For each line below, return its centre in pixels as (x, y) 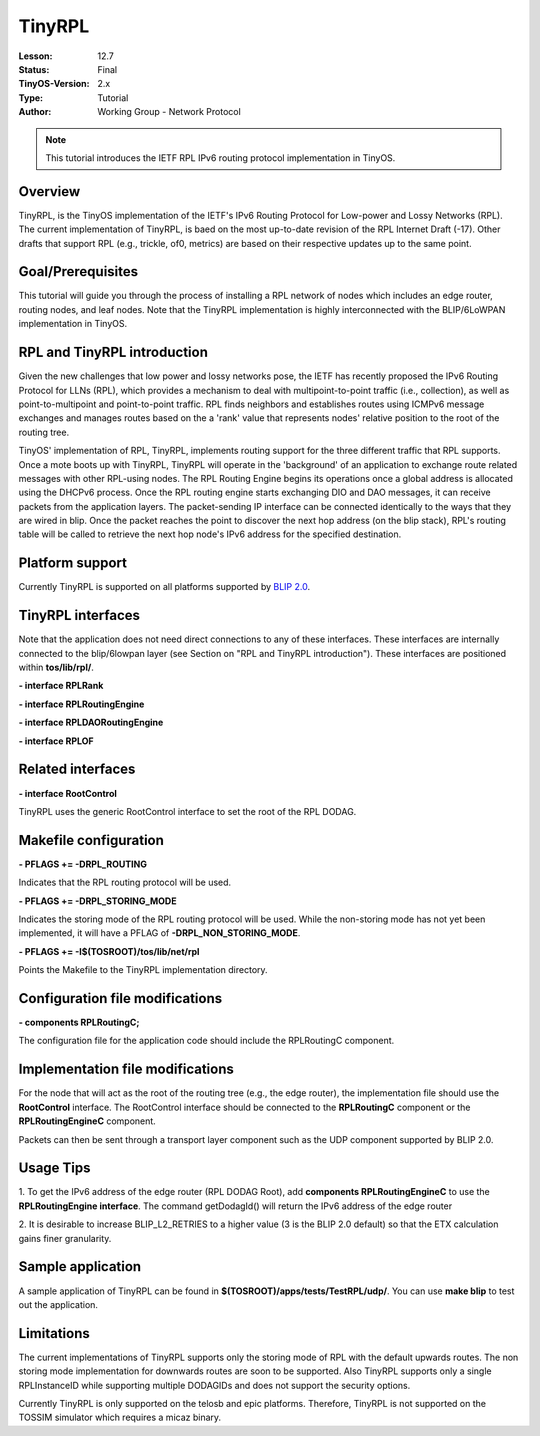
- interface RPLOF (56, 741)
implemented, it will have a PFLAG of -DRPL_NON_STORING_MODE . (159, 933)
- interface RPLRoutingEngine (81, 704)
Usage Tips (54, 1168)
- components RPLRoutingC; (79, 1022)
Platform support (72, 563)
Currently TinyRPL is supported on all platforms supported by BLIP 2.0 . (164, 587)
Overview (49, 191)
